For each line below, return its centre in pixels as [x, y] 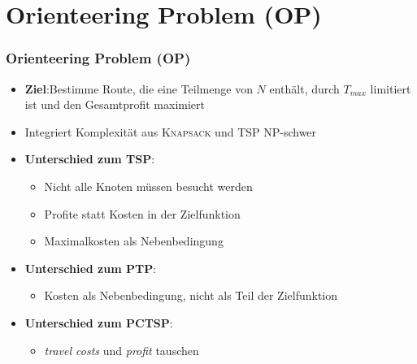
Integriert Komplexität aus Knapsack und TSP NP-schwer [171, 131]
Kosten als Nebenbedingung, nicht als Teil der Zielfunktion [191, 295]
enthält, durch [304, 88]
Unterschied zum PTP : [91, 268]
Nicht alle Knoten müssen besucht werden [148, 186]
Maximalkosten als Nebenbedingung [134, 241]
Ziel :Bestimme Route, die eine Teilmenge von [139, 88]
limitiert [391, 88]
